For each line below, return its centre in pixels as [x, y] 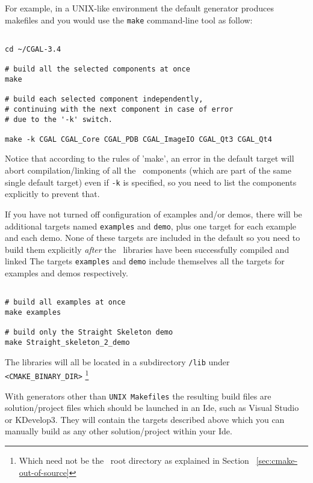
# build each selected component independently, [104, 99]
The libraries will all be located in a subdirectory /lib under [117, 361]
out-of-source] [44, 472]
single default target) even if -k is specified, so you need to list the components [151, 182]
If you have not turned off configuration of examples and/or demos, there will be [153, 214]
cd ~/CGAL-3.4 [33, 49]
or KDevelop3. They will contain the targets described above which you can [145, 419]
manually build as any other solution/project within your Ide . [119, 431]
